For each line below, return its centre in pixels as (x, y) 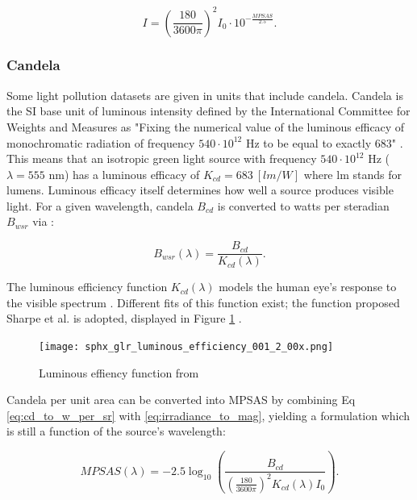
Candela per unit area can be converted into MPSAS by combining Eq (181, 400)
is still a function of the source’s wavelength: (116, 431)
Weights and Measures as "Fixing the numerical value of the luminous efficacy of (206, 126)
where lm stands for (352, 174)
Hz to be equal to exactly (309, 142)
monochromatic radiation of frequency (101, 142)
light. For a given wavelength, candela (100, 205)
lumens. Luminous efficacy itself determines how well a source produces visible (200, 190)
